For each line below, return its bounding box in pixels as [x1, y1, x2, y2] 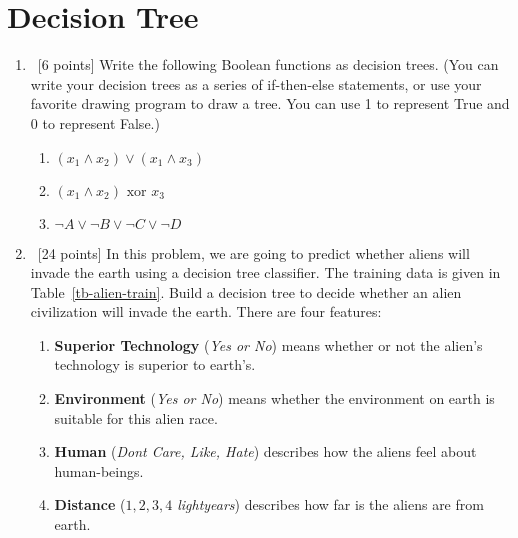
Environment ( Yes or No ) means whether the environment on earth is [54, 388, 495, 409]
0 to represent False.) [30, 112, 160, 133]
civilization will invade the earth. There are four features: [30, 301, 382, 322]
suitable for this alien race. [54, 407, 218, 428]
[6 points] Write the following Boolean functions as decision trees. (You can [37, 54, 499, 75]
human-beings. [54, 460, 144, 481]
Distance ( [54, 494, 126, 515]
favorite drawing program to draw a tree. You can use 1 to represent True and [30, 93, 510, 114]
